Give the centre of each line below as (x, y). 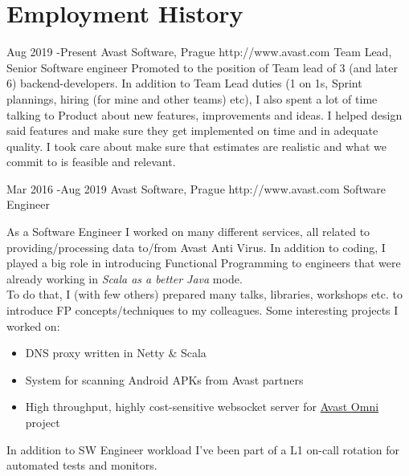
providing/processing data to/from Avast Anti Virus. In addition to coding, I (196, 247)
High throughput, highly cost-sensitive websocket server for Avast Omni (202, 407)
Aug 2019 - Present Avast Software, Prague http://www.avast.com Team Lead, (199, 52)
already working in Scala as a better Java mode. (125, 278)
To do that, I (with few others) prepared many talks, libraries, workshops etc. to (204, 294)
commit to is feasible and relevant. (91, 162)
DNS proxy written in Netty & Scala (116, 353)
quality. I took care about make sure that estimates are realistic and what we (196, 146)
